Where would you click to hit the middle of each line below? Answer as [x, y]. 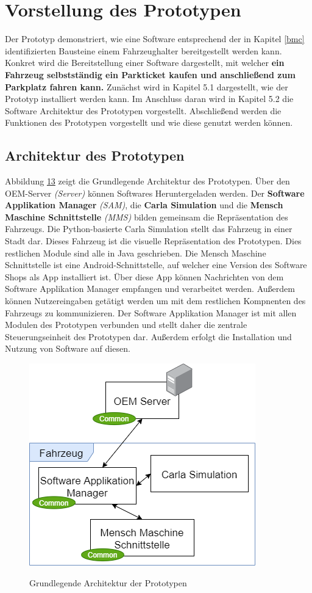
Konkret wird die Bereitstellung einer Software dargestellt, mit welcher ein [145, 63]
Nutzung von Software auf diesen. [68, 348]
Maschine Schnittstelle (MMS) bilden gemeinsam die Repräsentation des [147, 216]
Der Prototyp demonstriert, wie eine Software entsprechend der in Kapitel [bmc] [155, 39]
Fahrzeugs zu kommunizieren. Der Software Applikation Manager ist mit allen [151, 312]
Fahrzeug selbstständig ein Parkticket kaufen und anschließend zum [150, 74]
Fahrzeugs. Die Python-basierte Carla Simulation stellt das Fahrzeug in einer [149, 229]
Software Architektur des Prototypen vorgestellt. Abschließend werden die [143, 110]
